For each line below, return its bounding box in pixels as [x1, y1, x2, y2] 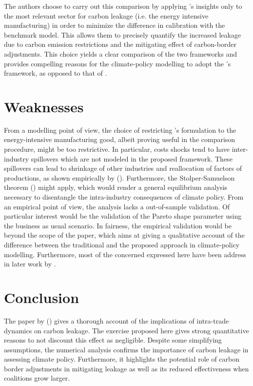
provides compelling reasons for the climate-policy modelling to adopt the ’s [4, 58, 231, 68]
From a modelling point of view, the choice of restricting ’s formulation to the [4, 124, 236, 135]
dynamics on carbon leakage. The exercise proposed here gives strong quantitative [4, 325, 249, 335]
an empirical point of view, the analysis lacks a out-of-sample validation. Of [4, 201, 230, 211]
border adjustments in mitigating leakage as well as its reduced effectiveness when [4, 363, 249, 373]
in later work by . [4, 259, 56, 269]
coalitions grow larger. [4, 373, 70, 383]
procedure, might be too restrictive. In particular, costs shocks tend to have [4, 144, 230, 154]
